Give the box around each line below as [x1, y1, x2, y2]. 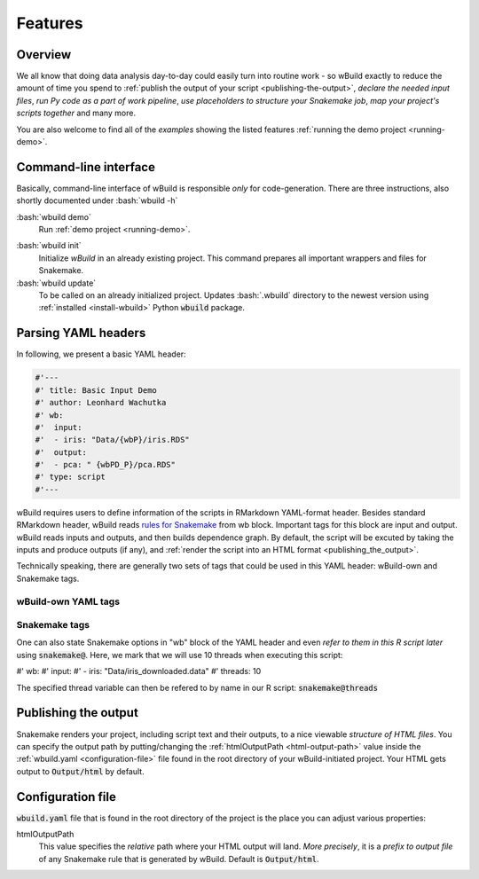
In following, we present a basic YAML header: [16, 349, 186, 359]
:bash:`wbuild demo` [16, 211, 92, 222]
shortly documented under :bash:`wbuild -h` [16, 195, 178, 206]
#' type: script [35, 472, 106, 483]
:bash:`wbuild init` [16, 240, 82, 251]
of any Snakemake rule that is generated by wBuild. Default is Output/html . [38, 853, 319, 864]
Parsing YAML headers [16, 326, 146, 341]
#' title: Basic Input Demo [35, 385, 157, 395]
